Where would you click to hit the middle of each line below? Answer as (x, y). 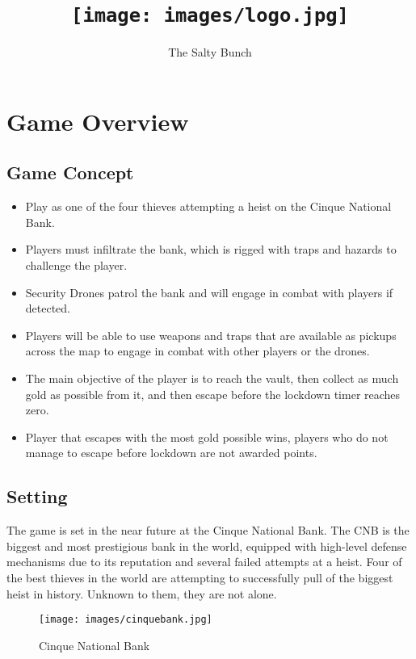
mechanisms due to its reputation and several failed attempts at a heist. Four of (204, 562)
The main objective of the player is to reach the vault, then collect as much (212, 378)
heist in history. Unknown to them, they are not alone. (142, 593)
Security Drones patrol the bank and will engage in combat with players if (209, 292)
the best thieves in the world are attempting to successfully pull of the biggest (200, 577)
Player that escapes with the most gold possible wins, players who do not (207, 437)
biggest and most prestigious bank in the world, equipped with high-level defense (207, 546)
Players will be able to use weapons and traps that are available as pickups (211, 335)
